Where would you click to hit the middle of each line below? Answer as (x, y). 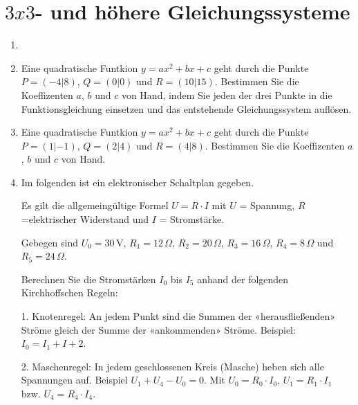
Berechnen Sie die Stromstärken (88, 279)
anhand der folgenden (243, 279)
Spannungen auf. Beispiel (74, 380)
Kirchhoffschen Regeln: (69, 292)
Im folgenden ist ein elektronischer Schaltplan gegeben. (138, 182)
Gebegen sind (50, 242)
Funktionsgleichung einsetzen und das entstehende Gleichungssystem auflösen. (186, 108)
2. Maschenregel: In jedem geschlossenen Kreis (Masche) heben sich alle (172, 366)
